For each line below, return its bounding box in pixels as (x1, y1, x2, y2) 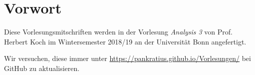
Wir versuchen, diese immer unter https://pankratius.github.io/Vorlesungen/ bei (4, 53, 251, 63)
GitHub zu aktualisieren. (4, 62, 80, 73)
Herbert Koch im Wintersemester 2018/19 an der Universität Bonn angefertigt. (4, 36, 247, 46)
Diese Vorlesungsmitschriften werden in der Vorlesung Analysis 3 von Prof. (4, 26, 233, 37)
